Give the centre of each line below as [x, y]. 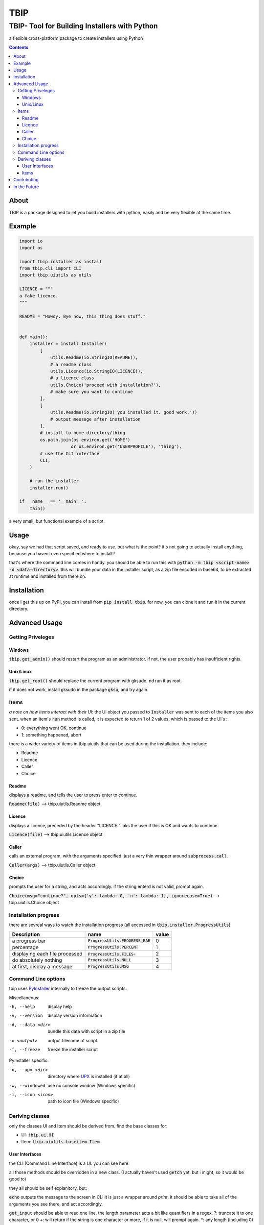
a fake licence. [39, 296]
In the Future [26, 187]
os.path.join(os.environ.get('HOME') [85, 440]
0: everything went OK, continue [54, 728]
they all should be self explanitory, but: [48, 1188]
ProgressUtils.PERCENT [113, 947]
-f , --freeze [25, 1050]
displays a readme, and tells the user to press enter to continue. [73, 795]
